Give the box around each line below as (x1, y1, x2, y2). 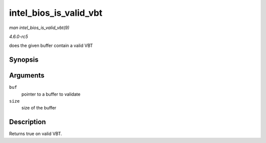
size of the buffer (21, 105, 57, 111)
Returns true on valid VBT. (9, 131, 63, 137)
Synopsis (9, 56, 39, 64)
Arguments (9, 71, 45, 80)
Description (9, 118, 46, 126)
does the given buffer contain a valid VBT (9, 42, 93, 49)
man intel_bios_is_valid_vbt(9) (9, 25, 70, 31)
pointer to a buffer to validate (21, 91, 81, 97)
